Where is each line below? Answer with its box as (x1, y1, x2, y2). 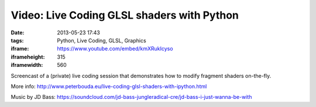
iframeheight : (11, 53, 45, 60)
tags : (11, 37, 24, 44)
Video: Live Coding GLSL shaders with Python (11, 9, 239, 22)
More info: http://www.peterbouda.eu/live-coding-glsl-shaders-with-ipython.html (11, 83, 207, 90)
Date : (11, 29, 25, 36)
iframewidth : (11, 62, 43, 69)
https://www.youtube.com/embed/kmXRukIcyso (57, 45, 173, 52)
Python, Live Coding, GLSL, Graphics (57, 37, 146, 44)
